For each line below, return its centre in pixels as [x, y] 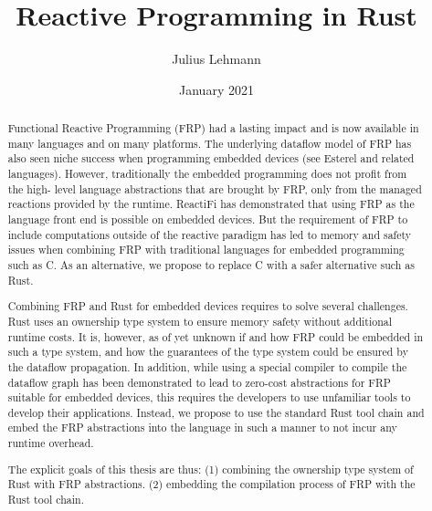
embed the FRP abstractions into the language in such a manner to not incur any [202, 428]
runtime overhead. [51, 443]
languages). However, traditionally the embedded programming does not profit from [207, 174]
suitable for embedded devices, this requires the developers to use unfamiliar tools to [209, 397]
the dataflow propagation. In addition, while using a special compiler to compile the [207, 366]
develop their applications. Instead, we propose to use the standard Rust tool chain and [216, 412]
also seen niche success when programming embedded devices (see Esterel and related [211, 158]
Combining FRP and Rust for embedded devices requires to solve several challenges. [208, 306]
